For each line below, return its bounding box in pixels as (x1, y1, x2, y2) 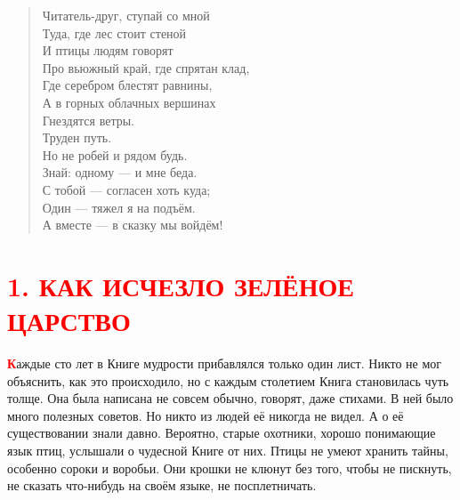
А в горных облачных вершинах (42, 93, 216, 111)
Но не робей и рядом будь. (42, 145, 188, 164)
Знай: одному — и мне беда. (42, 163, 198, 181)
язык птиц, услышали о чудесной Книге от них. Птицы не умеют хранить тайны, (7, 441, 448, 459)
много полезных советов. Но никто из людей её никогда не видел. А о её (7, 406, 404, 424)
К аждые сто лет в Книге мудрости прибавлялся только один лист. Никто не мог (7, 354, 442, 373)
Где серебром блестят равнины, (42, 76, 213, 94)
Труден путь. (42, 128, 112, 147)
